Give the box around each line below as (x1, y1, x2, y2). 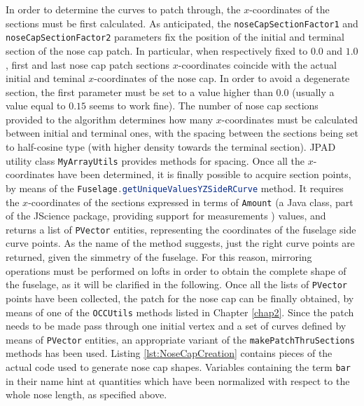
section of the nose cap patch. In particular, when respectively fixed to (6, 43, 308, 57)
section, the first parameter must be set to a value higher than (6, 84, 273, 99)
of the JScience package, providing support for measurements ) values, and (6, 208, 326, 223)
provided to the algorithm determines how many (6, 111, 213, 126)
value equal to (6, 98, 66, 113)
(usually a (292, 84, 335, 99)
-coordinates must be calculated (221, 111, 358, 126)
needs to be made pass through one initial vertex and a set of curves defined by (6, 318, 346, 333)
